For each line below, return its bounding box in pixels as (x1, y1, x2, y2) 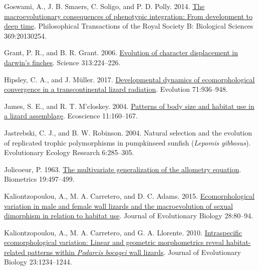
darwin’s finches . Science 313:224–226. (4, 57, 121, 67)
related (4, 246, 26, 257)
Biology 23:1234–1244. (4, 256, 72, 267)
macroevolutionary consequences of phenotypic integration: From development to (4, 11, 252, 21)
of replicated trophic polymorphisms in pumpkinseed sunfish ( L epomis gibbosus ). (4, 137, 251, 148)
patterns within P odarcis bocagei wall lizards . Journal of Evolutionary (27, 246, 241, 257)
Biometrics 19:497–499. (4, 174, 75, 184)
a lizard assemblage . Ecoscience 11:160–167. (4, 110, 138, 121)
